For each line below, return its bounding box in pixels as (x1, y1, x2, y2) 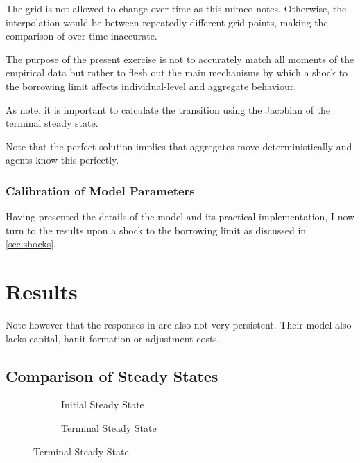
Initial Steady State (61, 397, 144, 412)
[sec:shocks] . (6, 236, 56, 251)
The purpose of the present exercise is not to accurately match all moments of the (6, 51, 354, 66)
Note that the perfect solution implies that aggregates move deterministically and (6, 139, 352, 153)
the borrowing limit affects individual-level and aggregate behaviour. (6, 78, 297, 93)
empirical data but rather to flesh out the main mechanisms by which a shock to (6, 65, 348, 80)
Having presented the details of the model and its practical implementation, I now (6, 209, 355, 224)
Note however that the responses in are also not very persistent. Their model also (6, 317, 352, 332)
